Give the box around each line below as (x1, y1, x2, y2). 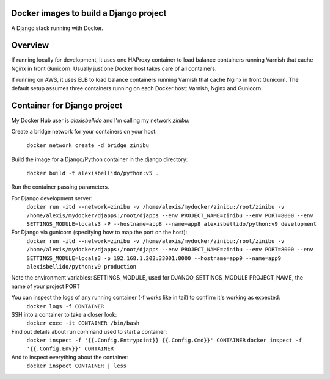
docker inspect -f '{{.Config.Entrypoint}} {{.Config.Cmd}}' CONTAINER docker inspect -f (26, 337, 302, 344)
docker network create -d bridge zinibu (26, 142, 150, 149)
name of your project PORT (11, 283, 81, 290)
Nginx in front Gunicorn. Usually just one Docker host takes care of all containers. (11, 65, 217, 72)
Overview (11, 40, 50, 51)
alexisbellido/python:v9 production (26, 263, 137, 270)
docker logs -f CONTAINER (26, 303, 105, 309)
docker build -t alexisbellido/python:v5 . (26, 170, 159, 177)
